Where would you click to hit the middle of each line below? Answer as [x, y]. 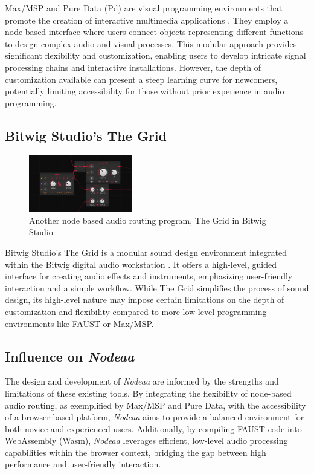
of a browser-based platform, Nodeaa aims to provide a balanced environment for [155, 417]
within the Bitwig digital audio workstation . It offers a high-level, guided [141, 264]
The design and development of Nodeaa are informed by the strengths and [142, 381]
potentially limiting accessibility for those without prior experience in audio [145, 91]
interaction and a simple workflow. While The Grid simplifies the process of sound [157, 287]
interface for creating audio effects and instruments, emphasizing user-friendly [149, 276]
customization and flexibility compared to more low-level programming [136, 311]
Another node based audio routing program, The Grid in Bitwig [148, 220]
